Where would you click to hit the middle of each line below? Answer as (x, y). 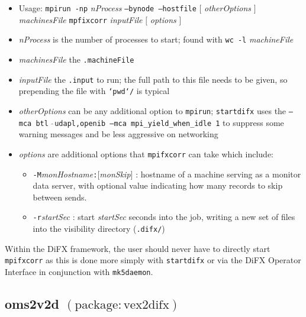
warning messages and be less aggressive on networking (118, 134)
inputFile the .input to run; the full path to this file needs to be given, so (153, 79)
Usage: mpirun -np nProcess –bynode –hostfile (107, 8)
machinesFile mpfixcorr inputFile (80, 19)
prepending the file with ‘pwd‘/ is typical (94, 91)
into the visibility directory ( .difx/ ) (99, 228)
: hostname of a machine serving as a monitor (218, 174)
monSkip (115, 174)
